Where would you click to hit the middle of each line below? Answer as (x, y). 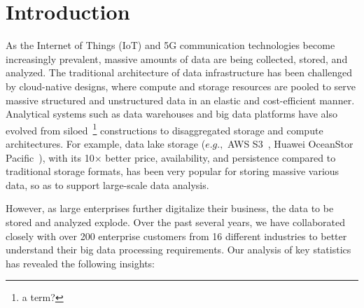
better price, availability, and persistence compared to (220, 157)
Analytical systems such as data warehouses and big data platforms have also (172, 114)
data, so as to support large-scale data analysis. (107, 184)
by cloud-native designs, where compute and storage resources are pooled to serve (181, 86)
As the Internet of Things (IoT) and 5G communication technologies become (170, 45)
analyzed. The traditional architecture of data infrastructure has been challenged (179, 72)
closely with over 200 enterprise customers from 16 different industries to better (176, 236)
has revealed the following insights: (80, 263)
